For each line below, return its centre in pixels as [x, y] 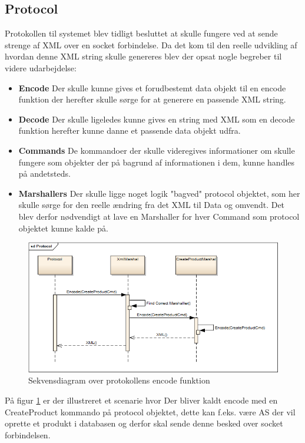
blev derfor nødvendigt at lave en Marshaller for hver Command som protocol [159, 216]
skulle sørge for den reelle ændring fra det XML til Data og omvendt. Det [152, 205]
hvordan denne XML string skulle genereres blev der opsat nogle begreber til [143, 56]
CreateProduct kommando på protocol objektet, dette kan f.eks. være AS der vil [150, 411]
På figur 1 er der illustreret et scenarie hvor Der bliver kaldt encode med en [141, 400]
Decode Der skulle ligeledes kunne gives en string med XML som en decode [157, 119]
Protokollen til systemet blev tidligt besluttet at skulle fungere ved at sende [141, 33]
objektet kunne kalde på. [63, 228]
